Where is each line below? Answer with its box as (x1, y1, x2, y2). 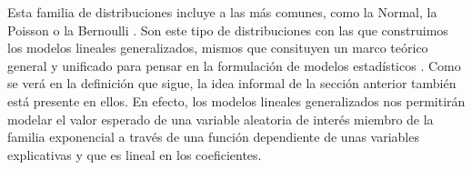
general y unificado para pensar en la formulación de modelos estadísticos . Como (7, 55, 461, 75)
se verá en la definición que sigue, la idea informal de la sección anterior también (7, 74, 457, 93)
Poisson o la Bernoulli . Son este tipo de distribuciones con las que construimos (7, 20, 448, 39)
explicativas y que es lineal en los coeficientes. (7, 145, 262, 164)
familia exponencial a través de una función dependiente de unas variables (7, 127, 419, 146)
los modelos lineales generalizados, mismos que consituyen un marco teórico (7, 38, 428, 57)
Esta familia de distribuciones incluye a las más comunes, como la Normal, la (7, 3, 437, 21)
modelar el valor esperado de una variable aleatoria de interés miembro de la (7, 109, 434, 128)
